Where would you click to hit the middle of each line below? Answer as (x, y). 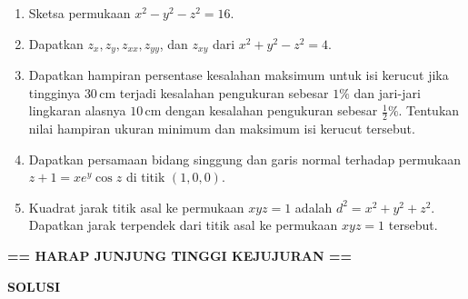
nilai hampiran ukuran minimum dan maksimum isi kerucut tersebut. (222, 129)
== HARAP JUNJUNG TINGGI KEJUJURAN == (179, 256)
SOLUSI (34, 286)
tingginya (55, 92)
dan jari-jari (387, 92)
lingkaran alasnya (77, 110)
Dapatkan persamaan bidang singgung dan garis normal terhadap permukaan (244, 159)
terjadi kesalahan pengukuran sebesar (224, 92)
